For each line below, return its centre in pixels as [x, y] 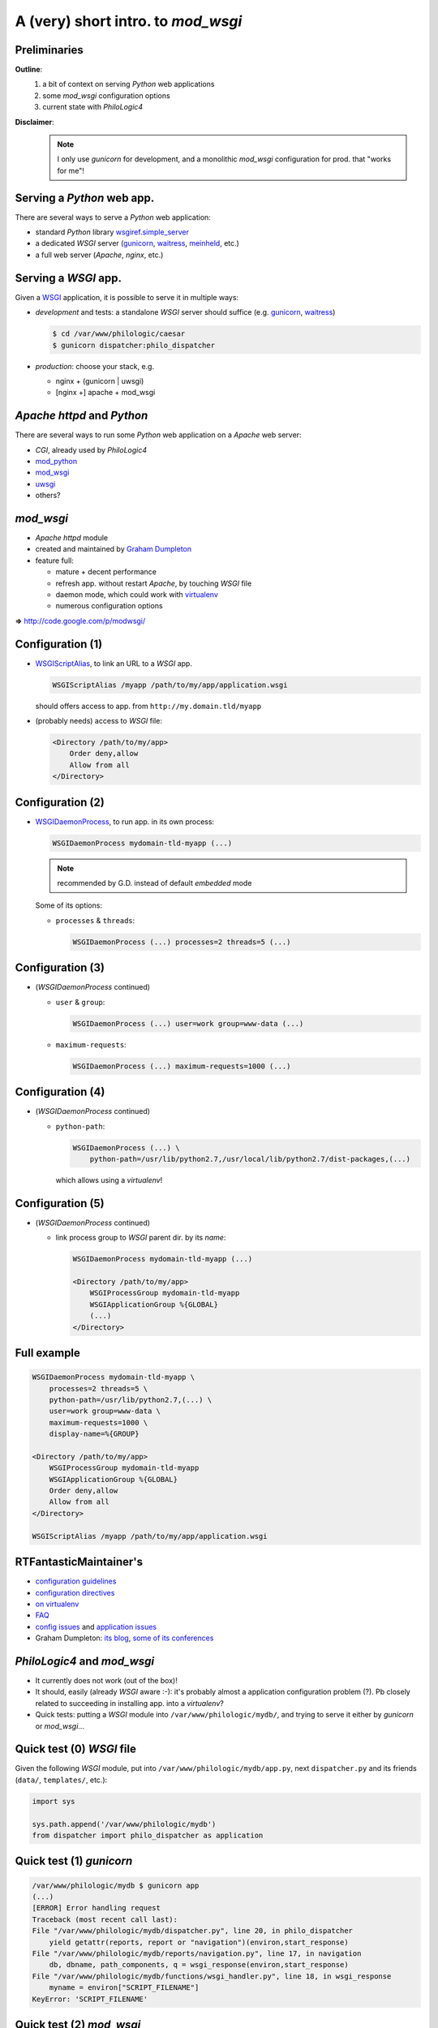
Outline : [29, 70]
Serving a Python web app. [85, 198]
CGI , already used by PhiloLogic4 [91, 449]
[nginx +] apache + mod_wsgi [105, 393]
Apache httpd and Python [82, 416]
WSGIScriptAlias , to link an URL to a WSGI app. [114, 663]
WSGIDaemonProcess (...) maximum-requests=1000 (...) [182, 1066]
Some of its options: [69, 905]
